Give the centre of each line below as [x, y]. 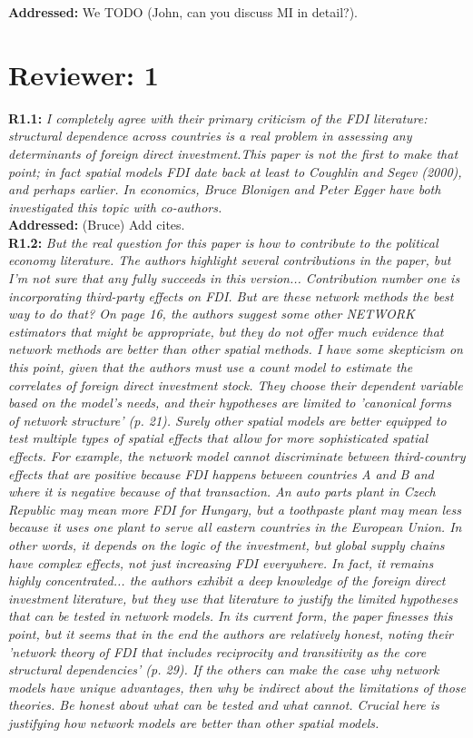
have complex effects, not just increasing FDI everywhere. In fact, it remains [221, 562]
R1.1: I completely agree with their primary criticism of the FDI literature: [218, 118]
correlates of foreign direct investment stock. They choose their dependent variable [236, 384]
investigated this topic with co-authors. [115, 207]
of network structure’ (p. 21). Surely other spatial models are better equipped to [227, 420]
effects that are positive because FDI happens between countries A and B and [221, 473]
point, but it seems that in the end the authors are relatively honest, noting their [231, 633]
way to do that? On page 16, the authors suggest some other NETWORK [212, 314]
